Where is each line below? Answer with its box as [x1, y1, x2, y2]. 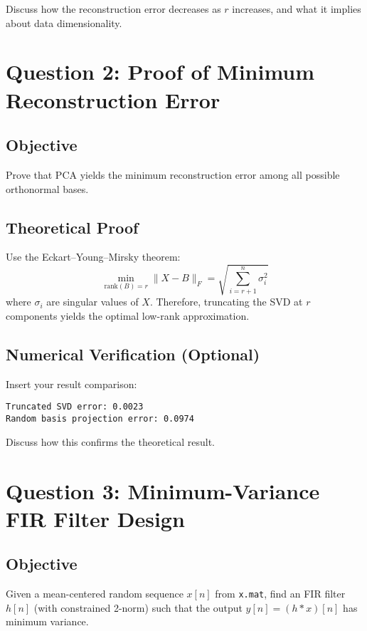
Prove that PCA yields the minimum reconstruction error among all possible [6, 167, 340, 182]
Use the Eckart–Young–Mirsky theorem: [6, 249, 181, 264]
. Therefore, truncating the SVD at [149, 294, 303, 309]
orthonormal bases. [6, 181, 89, 196]
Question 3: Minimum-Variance [6, 476, 320, 505]
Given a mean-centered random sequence [6, 586, 183, 601]
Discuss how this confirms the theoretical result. [6, 434, 215, 449]
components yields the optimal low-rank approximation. [6, 308, 250, 323]
